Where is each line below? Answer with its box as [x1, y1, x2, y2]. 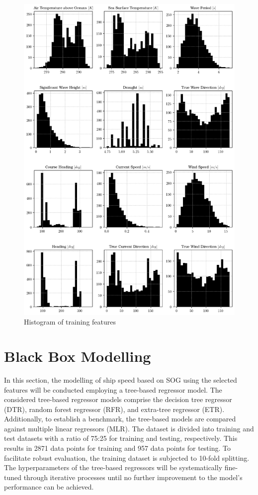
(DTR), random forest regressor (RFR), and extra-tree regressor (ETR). [4, 404, 225, 414]
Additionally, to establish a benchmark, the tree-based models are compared [4, 413, 236, 424]
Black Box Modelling [4, 345, 151, 366]
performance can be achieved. [4, 482, 94, 492]
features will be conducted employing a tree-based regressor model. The [4, 384, 222, 395]
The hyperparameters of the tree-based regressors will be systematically [4, 462, 223, 473]
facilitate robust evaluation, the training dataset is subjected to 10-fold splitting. [4, 452, 250, 463]
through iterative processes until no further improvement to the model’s [23, 472, 243, 482]
